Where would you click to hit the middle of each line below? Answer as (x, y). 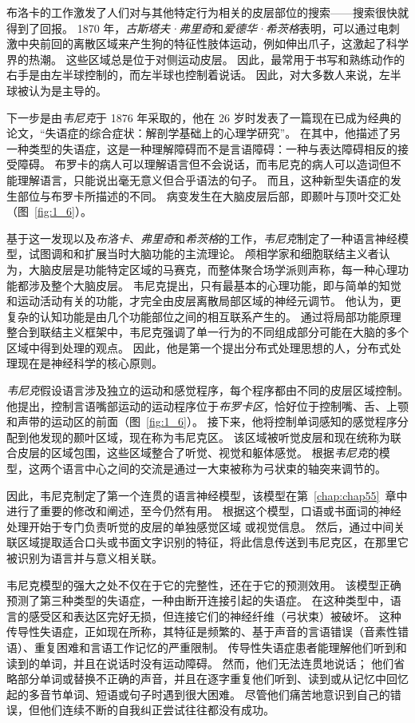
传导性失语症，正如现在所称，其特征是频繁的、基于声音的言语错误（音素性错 (207, 632)
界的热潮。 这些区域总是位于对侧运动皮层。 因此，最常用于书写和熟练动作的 (206, 59)
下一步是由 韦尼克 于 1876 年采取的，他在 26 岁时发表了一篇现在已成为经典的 (204, 117)
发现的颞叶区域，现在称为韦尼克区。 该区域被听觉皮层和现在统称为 (215, 437)
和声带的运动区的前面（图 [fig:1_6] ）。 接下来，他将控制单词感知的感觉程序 (202, 421)
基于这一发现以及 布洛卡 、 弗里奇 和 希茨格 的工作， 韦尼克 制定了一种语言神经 (202, 238)
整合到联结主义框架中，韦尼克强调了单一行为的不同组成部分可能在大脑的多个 (207, 332)
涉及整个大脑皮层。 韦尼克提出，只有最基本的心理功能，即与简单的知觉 (215, 285)
